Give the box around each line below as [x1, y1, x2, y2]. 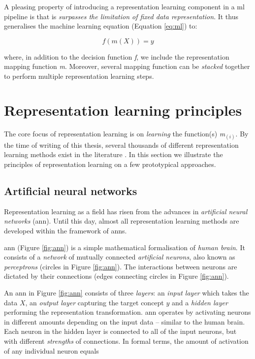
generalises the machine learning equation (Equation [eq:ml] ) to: [4, 21, 197, 31]
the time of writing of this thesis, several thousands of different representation [4, 139, 239, 150]
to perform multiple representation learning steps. [4, 70, 154, 81]
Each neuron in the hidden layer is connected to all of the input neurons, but [4, 326, 237, 336]
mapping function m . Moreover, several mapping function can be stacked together [4, 61, 250, 71]
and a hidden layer [172, 297, 228, 307]
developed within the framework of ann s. [4, 226, 127, 236]
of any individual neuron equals [4, 345, 99, 356]
